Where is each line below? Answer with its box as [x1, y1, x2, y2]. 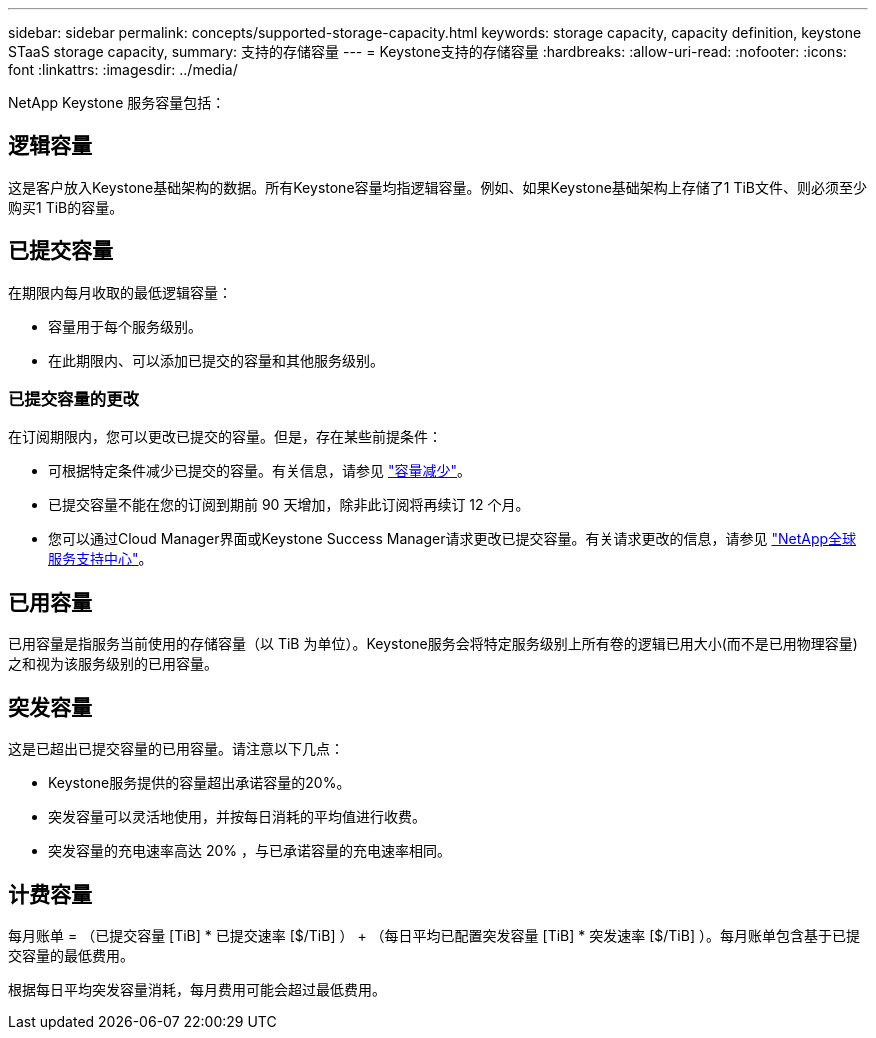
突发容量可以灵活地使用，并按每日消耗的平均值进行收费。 [48, 808, 426, 826]
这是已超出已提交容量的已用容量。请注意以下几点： [8, 740, 344, 758]
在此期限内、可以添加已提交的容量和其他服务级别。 [48, 351, 384, 369]
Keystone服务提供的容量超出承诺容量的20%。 [48, 774, 351, 792]
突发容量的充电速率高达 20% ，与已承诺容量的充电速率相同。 [48, 842, 451, 860]
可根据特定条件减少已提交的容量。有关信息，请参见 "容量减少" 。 [48, 462, 471, 480]
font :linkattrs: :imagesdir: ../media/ [8, 61, 238, 78]
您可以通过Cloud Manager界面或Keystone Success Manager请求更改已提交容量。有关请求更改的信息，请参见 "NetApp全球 [48, 530, 857, 548]
